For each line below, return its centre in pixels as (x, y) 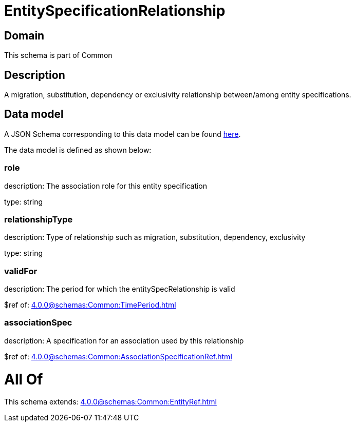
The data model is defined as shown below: (78, 150)
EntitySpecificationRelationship (115, 11)
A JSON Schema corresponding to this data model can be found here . (123, 134)
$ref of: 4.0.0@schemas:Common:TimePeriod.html (90, 305)
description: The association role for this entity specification (106, 186)
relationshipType (39, 219)
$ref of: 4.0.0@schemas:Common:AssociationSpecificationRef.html (118, 356)
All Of (24, 379)
